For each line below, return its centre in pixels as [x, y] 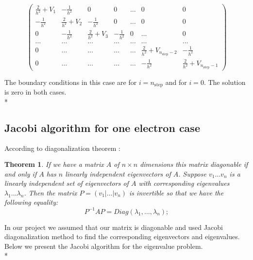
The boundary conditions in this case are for [71, 82]
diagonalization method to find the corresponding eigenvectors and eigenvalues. [122, 236]
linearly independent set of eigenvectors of [67, 183]
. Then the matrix [51, 192]
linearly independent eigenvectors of [118, 173]
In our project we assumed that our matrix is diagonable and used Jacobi [114, 227]
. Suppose [192, 173]
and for [176, 82]
